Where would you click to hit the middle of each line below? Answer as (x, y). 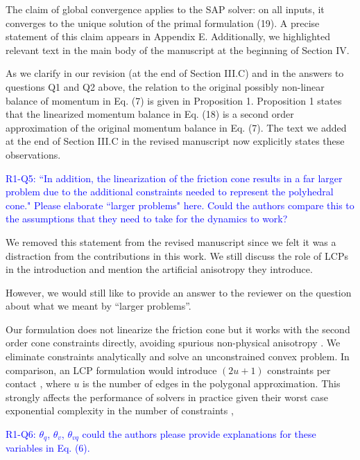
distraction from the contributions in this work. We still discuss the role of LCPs (177, 255)
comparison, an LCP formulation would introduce (111, 370)
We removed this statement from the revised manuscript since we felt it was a (171, 241)
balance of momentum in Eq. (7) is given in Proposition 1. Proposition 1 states (174, 100)
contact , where (38, 383)
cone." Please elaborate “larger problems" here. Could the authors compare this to (180, 205)
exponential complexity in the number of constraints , (120, 410)
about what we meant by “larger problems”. (98, 306)
